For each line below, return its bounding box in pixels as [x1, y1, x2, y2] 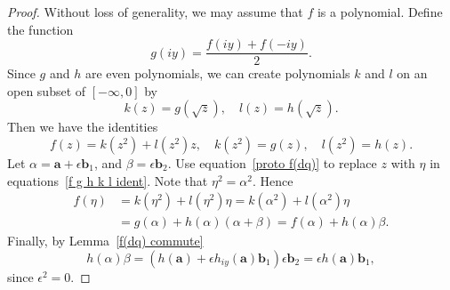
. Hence [252, 171, 293, 189]
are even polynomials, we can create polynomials [84, 64, 350, 83]
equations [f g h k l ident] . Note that [7, 171, 208, 189]
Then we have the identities [7, 117, 158, 136]
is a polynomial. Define [317, 3, 443, 20]
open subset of [7, 81, 86, 100]
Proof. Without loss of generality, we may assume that [7, 3, 303, 20]
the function [7, 20, 74, 38]
